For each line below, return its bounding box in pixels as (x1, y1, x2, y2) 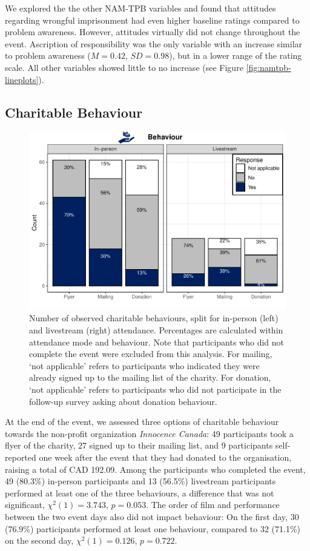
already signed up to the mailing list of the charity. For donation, (29, 371, 271, 384)
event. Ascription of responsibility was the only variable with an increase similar (5, 37, 303, 50)
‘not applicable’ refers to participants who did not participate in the (29, 383, 282, 396)
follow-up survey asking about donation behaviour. (29, 395, 217, 407)
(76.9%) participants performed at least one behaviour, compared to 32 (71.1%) (5, 522, 301, 535)
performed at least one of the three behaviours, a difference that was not (5, 486, 274, 499)
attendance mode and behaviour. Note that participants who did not (29, 335, 284, 348)
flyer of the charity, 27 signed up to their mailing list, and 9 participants (5, 439, 273, 452)
